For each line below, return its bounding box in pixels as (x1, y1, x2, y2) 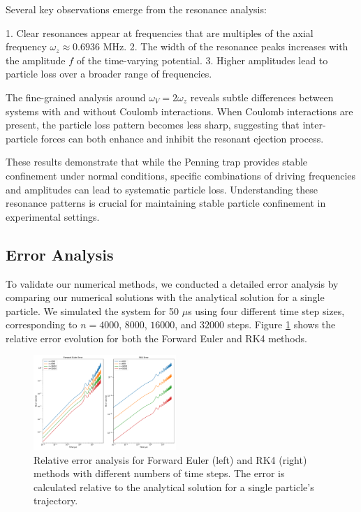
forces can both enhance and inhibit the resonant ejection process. (40, 131, 324, 145)
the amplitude (6, 52, 66, 67)
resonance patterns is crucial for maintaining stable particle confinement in (6, 196, 326, 210)
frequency (6, 39, 47, 54)
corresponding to (6, 317, 78, 332)
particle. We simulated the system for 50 (6, 303, 179, 318)
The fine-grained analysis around (6, 89, 146, 104)
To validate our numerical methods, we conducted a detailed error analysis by (6, 276, 339, 291)
